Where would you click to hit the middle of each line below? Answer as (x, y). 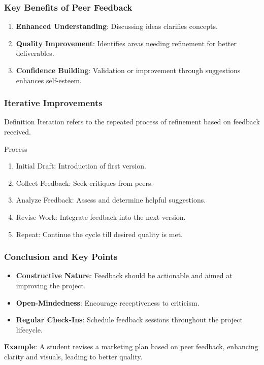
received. (18, 131)
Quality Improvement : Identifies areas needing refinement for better (126, 43)
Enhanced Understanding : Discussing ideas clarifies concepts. (117, 26)
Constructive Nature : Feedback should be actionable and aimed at (124, 275)
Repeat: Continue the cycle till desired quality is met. (99, 234)
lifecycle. (29, 329)
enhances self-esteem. (49, 80)
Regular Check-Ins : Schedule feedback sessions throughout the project (129, 320)
